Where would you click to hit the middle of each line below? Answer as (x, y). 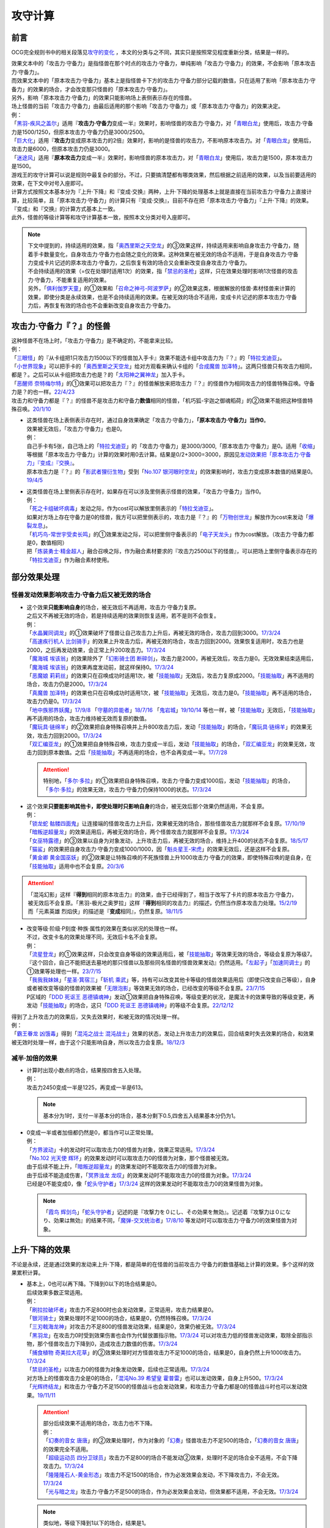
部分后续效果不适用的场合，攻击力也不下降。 (99, 1423)
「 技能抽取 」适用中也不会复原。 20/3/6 (75, 866)
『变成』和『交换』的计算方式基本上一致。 (65, 209)
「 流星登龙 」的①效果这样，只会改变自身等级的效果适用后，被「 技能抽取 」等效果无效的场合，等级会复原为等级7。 (171, 954)
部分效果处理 (35, 577)
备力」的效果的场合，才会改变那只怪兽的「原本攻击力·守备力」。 (91, 89)
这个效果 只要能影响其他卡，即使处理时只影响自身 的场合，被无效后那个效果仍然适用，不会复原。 (147, 806)
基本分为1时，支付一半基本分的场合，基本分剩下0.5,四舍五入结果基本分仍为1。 (141, 1115)
